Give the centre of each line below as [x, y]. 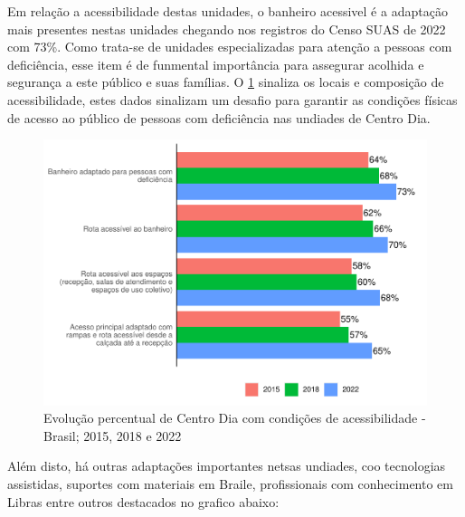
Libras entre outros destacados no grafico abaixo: [143, 501]
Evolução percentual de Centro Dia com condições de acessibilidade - [235, 418]
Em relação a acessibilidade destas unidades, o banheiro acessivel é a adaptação [228, 11]
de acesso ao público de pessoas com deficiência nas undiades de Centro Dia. [219, 117]
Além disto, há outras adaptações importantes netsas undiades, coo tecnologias [227, 466]
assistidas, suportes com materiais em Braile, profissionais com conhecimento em [230, 484]
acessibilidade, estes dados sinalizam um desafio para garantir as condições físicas [232, 99]
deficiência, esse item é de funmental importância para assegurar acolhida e [216, 64]
